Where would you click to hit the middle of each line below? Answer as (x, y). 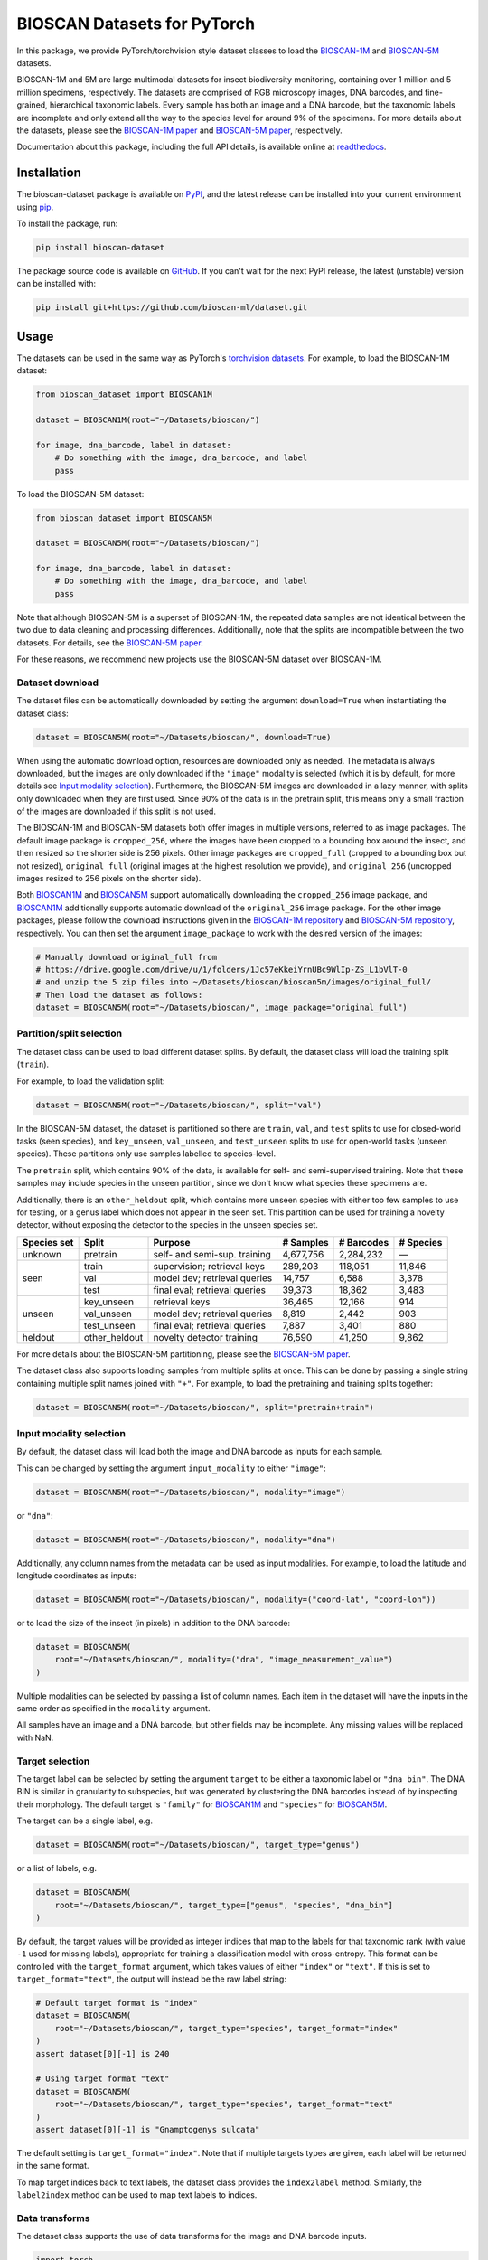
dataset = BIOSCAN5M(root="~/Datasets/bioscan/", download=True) (183, 737)
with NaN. (35, 1737)
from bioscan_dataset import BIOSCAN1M (124, 395)
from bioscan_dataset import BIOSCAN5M (124, 518)
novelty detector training (205, 1337)
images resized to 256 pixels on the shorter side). (109, 879)
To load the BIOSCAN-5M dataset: (80, 494)
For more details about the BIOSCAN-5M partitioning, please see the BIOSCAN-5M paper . (184, 1354)
